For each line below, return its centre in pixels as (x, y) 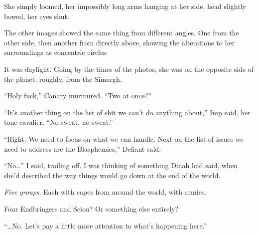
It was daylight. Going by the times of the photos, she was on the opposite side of (129, 69)
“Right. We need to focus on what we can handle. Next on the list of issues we (124, 138)
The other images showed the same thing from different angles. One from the (122, 33)
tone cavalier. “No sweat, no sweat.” (59, 122)
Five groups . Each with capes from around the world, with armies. (105, 192)
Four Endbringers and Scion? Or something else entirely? (91, 208)
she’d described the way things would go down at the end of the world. (112, 175)
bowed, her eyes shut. (37, 16)
